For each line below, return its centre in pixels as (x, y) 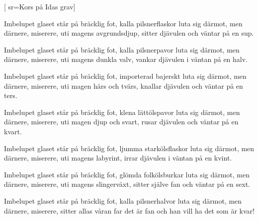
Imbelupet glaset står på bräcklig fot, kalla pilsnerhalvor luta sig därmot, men (123, 200)
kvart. (13, 131)
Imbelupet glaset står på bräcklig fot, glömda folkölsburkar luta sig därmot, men (127, 174)
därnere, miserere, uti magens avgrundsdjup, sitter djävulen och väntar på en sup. (129, 33)
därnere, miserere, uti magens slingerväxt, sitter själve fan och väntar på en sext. (127, 184)
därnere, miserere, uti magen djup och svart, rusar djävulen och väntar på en (121, 122)
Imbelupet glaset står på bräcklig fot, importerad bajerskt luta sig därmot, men (125, 76)
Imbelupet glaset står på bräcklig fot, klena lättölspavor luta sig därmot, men (122, 112)
